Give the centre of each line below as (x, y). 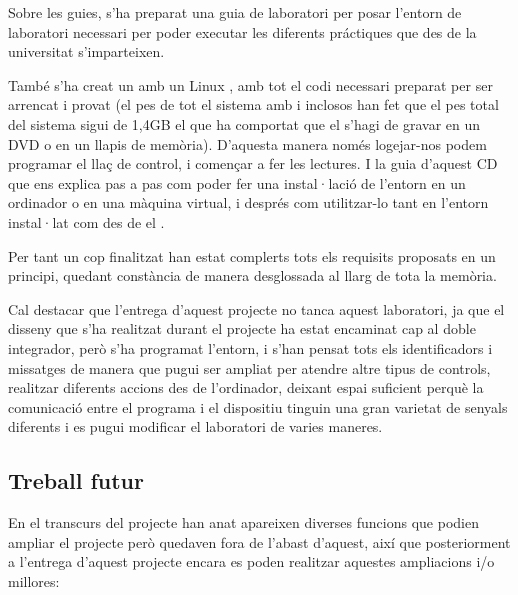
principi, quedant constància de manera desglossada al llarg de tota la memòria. (252, 275)
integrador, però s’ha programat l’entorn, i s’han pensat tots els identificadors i (250, 347)
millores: (34, 580)
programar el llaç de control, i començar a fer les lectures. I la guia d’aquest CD (253, 163)
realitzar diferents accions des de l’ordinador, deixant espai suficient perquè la (246, 387)
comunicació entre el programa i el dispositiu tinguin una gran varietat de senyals (258, 406)
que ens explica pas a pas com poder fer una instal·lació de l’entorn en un (237, 182)
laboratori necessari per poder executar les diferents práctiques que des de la (242, 31)
